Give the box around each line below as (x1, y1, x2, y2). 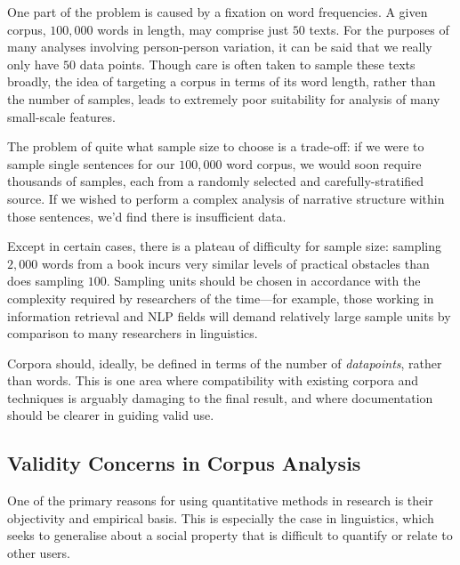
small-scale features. (7, 107, 116, 125)
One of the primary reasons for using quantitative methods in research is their (7, 491, 433, 510)
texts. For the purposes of (309, 20, 449, 38)
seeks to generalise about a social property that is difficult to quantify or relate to (7, 526, 453, 545)
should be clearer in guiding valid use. (7, 406, 214, 424)
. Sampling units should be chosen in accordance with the (106, 271, 421, 290)
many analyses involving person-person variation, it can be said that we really (7, 37, 432, 56)
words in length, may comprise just (97, 20, 289, 38)
